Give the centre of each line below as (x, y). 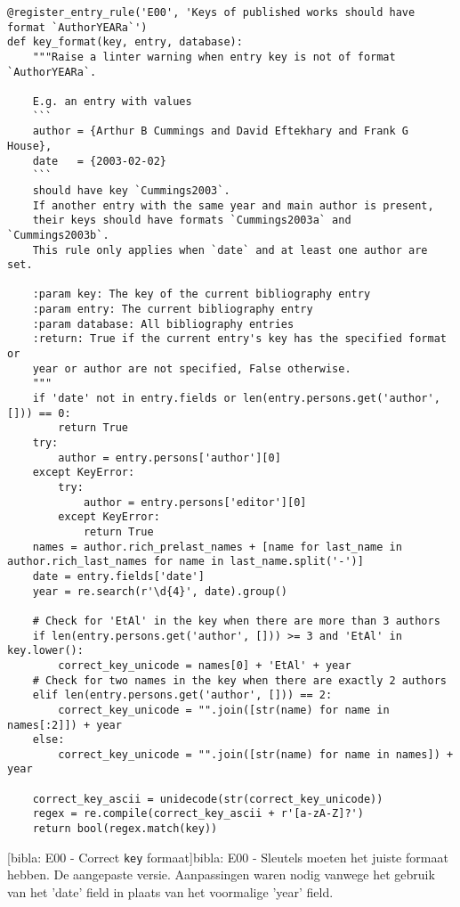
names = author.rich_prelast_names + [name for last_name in (217, 547)
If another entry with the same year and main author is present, (233, 205)
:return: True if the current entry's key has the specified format (239, 339)
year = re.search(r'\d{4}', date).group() (160, 591)
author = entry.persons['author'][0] (169, 458)
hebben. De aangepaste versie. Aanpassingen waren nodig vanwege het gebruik (221, 874)
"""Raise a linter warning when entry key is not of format (214, 57)
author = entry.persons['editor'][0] (195, 502)
